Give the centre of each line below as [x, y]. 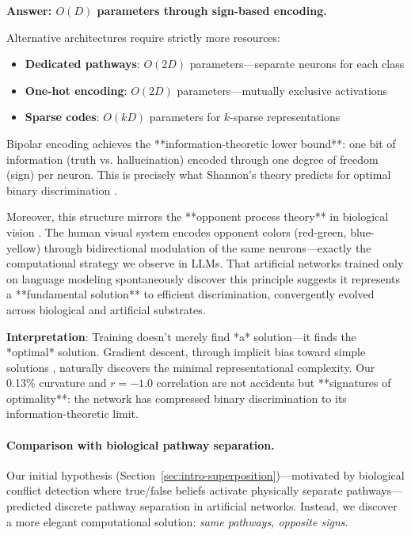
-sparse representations [285, 117]
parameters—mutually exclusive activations [282, 90]
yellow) [24, 247]
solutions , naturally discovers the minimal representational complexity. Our [191, 367]
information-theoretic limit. [72, 414]
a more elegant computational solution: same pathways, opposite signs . [177, 521]
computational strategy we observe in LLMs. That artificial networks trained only [205, 263]
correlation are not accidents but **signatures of [274, 383]
